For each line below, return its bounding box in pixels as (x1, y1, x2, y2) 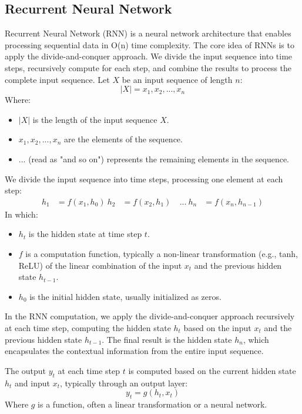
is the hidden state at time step (28, 228, 142, 240)
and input (15, 376, 50, 389)
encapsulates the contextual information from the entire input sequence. (5, 345, 264, 357)
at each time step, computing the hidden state (5, 321, 171, 333)
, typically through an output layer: (60, 376, 188, 389)
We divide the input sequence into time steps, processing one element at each (5, 172, 283, 185)
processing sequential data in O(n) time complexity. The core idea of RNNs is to (5, 38, 294, 51)
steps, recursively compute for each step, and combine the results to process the (5, 61, 292, 74)
